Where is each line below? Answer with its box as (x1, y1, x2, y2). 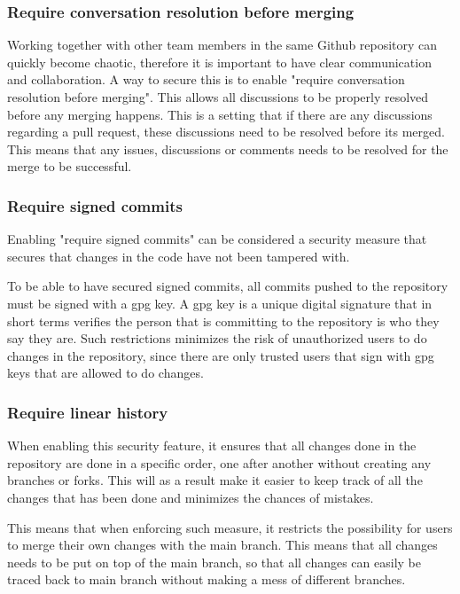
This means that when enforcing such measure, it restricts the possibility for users (7, 518, 453, 536)
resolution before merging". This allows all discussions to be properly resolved (7, 88, 429, 106)
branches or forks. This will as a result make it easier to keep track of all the (7, 471, 423, 489)
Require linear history (7, 401, 168, 423)
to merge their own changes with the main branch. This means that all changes (7, 535, 438, 554)
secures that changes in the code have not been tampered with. (7, 246, 350, 265)
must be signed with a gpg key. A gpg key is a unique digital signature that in (7, 293, 433, 312)
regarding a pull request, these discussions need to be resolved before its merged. (7, 122, 445, 141)
